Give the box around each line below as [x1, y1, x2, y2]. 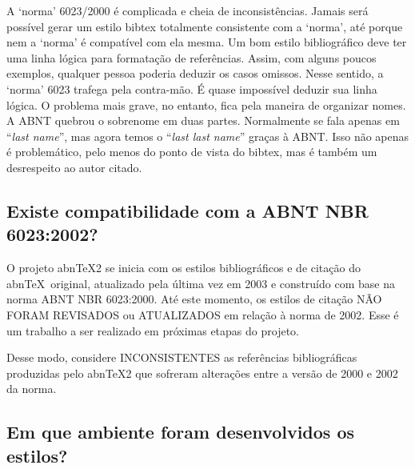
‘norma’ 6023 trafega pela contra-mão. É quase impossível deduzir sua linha [6, 80, 377, 97]
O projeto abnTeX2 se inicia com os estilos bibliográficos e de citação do [6, 259, 361, 276]
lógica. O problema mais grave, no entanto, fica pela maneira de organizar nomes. [6, 96, 406, 113]
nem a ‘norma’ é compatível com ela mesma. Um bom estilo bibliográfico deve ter [6, 34, 407, 50]
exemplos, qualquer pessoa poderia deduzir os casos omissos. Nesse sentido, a [6, 65, 384, 82]
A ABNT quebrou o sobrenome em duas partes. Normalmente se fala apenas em [6, 112, 400, 129]
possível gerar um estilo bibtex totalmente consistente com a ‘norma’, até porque [6, 18, 403, 34]
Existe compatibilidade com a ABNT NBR [6, 198, 369, 222]
